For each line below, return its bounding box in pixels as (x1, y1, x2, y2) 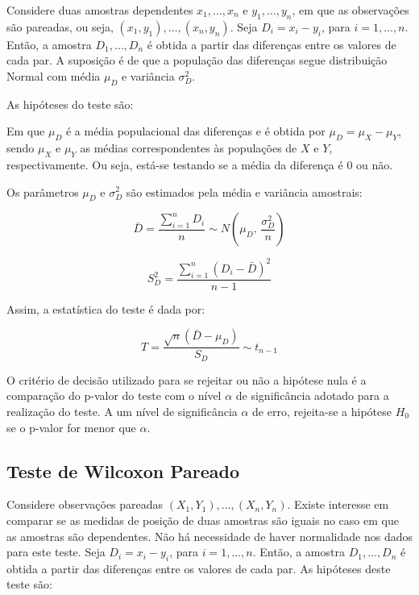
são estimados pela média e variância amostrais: (126, 183, 363, 200)
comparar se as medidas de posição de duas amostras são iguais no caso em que (6, 511, 399, 528)
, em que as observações (292, 2, 409, 18)
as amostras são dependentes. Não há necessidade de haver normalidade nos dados (6, 527, 413, 544)
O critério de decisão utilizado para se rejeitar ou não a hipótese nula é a (6, 371, 367, 388)
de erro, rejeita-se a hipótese (252, 402, 392, 419)
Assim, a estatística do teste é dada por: (6, 300, 205, 317)
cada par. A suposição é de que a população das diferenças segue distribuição (6, 52, 388, 69)
